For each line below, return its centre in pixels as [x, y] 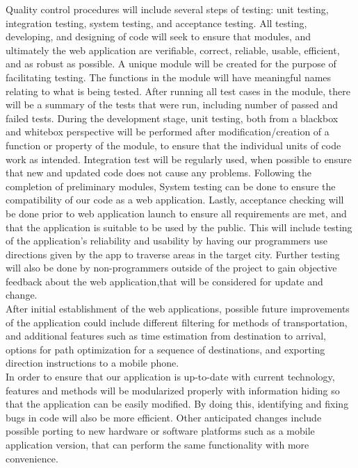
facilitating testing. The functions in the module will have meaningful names [169, 77]
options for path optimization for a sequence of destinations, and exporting [165, 349]
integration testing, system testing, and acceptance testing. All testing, [156, 23]
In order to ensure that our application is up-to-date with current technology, [170, 377]
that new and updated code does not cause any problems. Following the [158, 173]
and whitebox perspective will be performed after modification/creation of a [168, 132]
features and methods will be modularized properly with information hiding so [173, 390]
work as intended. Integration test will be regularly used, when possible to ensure [179, 159]
